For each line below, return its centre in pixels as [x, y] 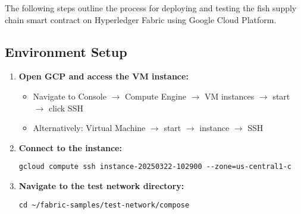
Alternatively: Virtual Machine [89, 128]
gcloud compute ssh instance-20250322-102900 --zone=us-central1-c [155, 167]
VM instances [229, 96]
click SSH [66, 108]
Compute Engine [156, 96]
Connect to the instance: [70, 147]
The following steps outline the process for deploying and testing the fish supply [151, 8]
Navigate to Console [70, 96]
